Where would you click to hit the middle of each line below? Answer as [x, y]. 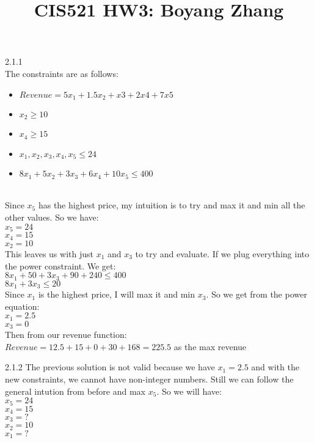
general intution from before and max [75, 391]
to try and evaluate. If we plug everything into [222, 253]
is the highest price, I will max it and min [117, 294]
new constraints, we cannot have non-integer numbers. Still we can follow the [149, 379]
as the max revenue [210, 346]
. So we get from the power [257, 294]
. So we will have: [189, 391]
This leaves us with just [49, 253]
